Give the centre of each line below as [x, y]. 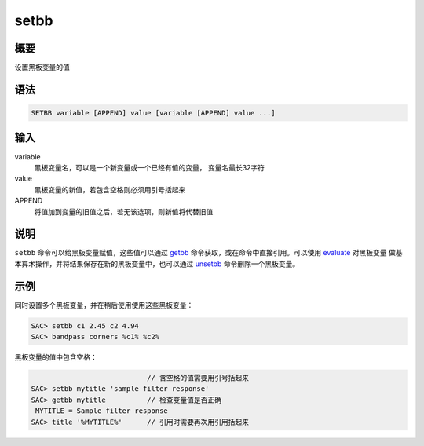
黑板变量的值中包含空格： [56, 357]
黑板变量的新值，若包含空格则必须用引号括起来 [110, 189]
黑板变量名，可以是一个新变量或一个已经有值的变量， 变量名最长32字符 [150, 167]
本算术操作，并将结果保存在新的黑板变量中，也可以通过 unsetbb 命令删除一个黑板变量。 [157, 264]
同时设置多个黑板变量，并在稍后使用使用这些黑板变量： [104, 305]
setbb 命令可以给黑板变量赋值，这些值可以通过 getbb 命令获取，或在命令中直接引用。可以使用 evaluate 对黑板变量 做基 [208, 253]
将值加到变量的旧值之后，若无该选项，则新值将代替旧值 [124, 211]
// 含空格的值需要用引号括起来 [197, 378]
